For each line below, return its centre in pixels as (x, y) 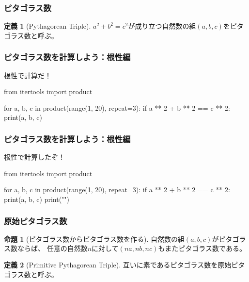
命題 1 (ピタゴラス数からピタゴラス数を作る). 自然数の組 (94, 239)
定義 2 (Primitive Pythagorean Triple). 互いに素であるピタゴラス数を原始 (118, 265)
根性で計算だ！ (28, 75)
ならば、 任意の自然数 (52, 248)
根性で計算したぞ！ (34, 157)
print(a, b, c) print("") (37, 199)
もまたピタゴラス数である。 (202, 248)
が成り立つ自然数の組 (162, 26)
